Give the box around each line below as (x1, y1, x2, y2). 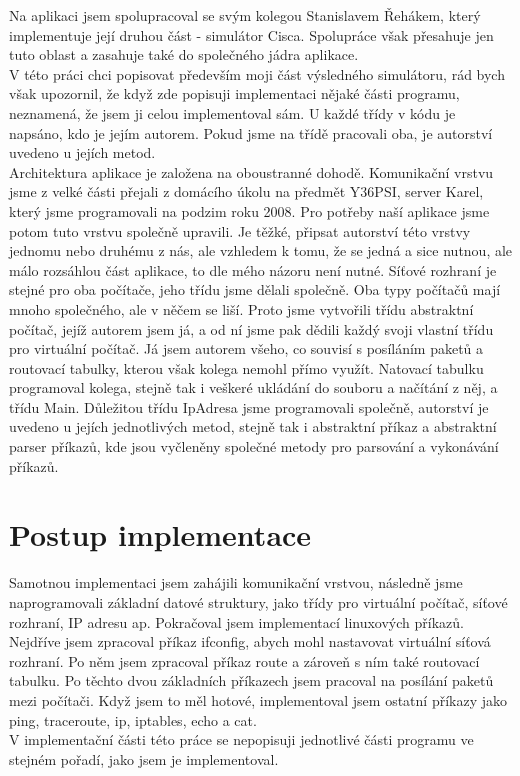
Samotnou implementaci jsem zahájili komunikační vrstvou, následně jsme (9, 572, 463, 593)
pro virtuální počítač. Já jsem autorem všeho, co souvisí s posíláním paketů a (9, 338, 484, 359)
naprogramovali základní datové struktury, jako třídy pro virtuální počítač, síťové (9, 591, 508, 612)
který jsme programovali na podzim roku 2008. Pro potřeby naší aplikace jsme (9, 200, 490, 221)
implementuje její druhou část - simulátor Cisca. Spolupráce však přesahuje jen (9, 24, 494, 45)
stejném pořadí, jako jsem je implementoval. (9, 748, 279, 769)
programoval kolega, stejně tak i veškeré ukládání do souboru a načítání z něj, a (9, 377, 498, 398)
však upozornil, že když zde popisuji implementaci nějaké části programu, (9, 83, 460, 104)
